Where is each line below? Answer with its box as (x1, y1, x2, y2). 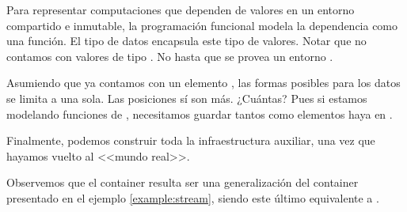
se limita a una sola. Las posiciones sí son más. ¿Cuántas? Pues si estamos (6, 89, 367, 106)
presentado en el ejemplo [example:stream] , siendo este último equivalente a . (6, 189, 379, 206)
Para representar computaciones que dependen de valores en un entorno (6, 2, 355, 17)
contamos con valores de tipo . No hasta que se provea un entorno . (6, 47, 333, 64)
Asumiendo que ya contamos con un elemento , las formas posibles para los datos (6, 74, 401, 91)
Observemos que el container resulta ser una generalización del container (6, 174, 359, 191)
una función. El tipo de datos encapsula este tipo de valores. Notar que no (6, 32, 367, 49)
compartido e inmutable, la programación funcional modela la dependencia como (6, 17, 398, 33)
